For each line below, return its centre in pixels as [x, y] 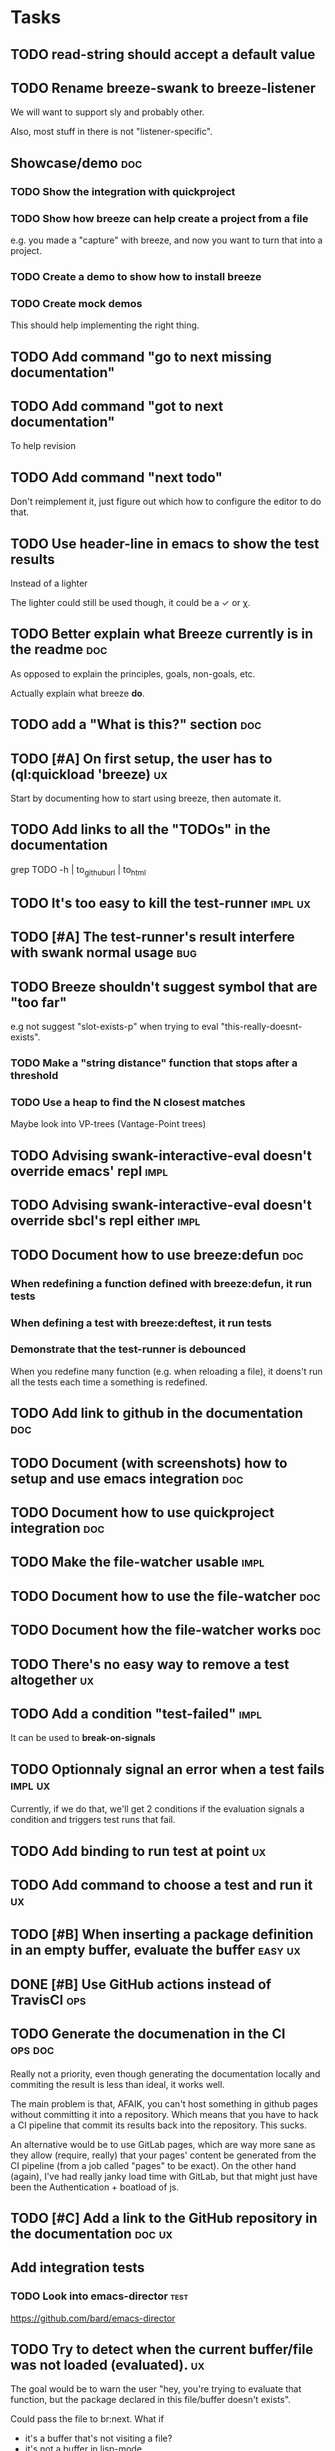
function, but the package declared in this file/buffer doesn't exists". [151, 2400]
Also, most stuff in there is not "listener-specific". [111, 132]
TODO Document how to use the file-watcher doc [165, 1596]
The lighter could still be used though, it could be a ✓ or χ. [130, 603]
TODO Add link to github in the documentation [157, 1413]
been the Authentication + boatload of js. [95, 2187]
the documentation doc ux [91, 2233]
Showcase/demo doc [76, 162]
